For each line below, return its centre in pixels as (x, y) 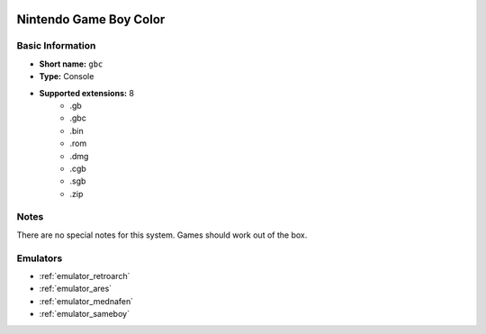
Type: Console (67, 77)
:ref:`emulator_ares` (76, 289)
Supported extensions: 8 (87, 93)
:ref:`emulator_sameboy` (85, 314)
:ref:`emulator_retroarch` (85, 275)
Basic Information (56, 46)
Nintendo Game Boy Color (91, 19)
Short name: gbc (71, 64)
